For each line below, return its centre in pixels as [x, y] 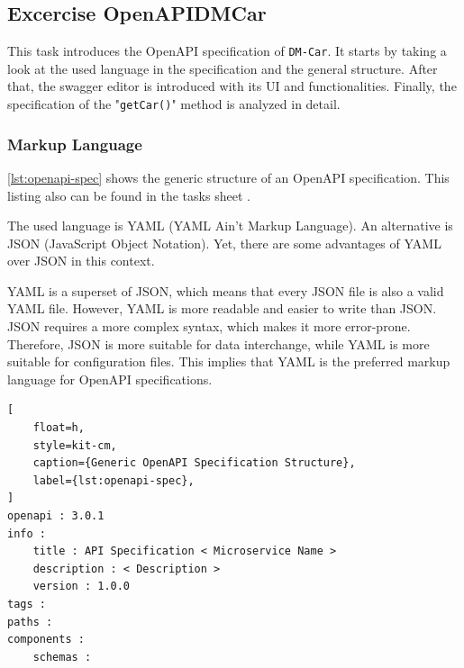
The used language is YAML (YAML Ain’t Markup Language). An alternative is [230, 226]
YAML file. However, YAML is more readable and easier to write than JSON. [222, 308]
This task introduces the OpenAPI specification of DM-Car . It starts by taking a [227, 51]
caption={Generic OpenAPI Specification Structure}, [194, 463]
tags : [27, 604]
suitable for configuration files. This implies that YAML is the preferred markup [229, 361]
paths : [30, 622]
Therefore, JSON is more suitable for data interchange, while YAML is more [218, 343]
